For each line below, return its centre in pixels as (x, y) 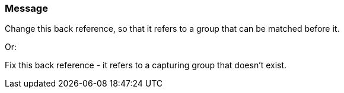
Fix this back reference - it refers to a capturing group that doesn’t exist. (146, 65)
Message (26, 8)
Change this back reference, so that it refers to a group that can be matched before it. (172, 29)
